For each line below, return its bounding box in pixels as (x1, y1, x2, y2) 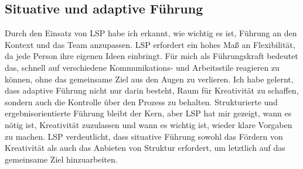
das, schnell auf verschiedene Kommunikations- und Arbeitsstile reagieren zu (5, 61, 280, 73)
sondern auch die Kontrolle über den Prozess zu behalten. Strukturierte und (5, 95, 278, 108)
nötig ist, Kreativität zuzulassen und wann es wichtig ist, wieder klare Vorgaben (5, 118, 292, 130)
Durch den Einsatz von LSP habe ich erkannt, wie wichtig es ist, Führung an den (5, 27, 297, 39)
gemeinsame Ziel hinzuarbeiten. (5, 153, 118, 165)
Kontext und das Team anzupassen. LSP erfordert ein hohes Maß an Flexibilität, (5, 38, 295, 50)
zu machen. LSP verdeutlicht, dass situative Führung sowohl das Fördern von (5, 130, 283, 142)
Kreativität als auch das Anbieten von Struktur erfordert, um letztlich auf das (5, 142, 285, 154)
